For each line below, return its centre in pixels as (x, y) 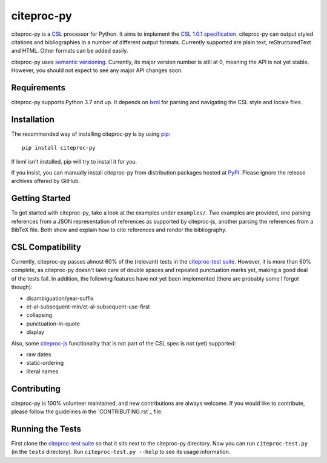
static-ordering (45, 363)
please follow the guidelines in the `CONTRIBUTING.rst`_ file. (87, 411)
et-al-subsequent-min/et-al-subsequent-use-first (88, 307)
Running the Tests (46, 429)
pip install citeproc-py (59, 148)
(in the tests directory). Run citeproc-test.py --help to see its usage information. (121, 452)
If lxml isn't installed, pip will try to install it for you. (74, 161)
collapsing (39, 315)
